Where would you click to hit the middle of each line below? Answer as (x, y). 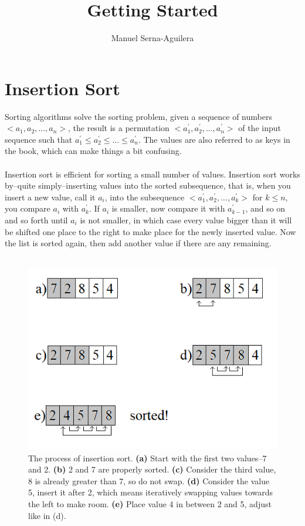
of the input (260, 128)
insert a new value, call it (50, 197)
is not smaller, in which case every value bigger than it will (186, 220)
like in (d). (47, 515)
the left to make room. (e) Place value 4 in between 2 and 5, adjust (150, 504)
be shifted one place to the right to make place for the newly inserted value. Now (150, 231)
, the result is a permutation (119, 128)
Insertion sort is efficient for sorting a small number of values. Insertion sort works (152, 174)
